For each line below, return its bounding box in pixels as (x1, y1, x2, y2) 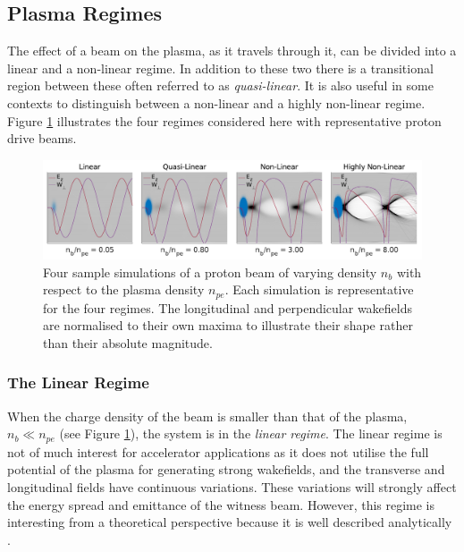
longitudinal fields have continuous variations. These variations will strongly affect (7, 478, 457, 497)
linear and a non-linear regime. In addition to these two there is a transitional (7, 58, 434, 77)
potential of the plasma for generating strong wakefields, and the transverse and (7, 460, 445, 479)
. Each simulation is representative (224, 280, 414, 299)
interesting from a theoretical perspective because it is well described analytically (7, 513, 452, 531)
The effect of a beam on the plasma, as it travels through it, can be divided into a (7, 41, 457, 60)
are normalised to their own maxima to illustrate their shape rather (43, 316, 413, 335)
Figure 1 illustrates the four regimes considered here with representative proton (7, 111, 442, 130)
